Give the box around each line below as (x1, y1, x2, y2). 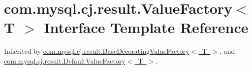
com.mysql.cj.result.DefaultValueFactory (4, 55, 126, 66)
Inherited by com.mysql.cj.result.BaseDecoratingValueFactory (4, 46, 189, 56)
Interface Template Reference (44, 17, 249, 37)
